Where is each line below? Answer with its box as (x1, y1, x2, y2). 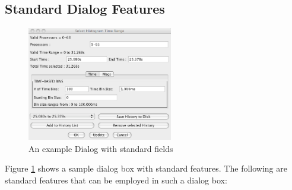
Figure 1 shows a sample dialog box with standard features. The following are (5, 162, 287, 175)
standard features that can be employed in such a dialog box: (5, 174, 227, 186)
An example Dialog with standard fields (28, 142, 173, 154)
